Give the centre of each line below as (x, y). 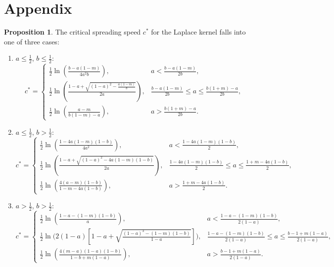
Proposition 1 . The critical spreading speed (72, 32)
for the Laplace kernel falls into (198, 32)
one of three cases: (32, 41)
